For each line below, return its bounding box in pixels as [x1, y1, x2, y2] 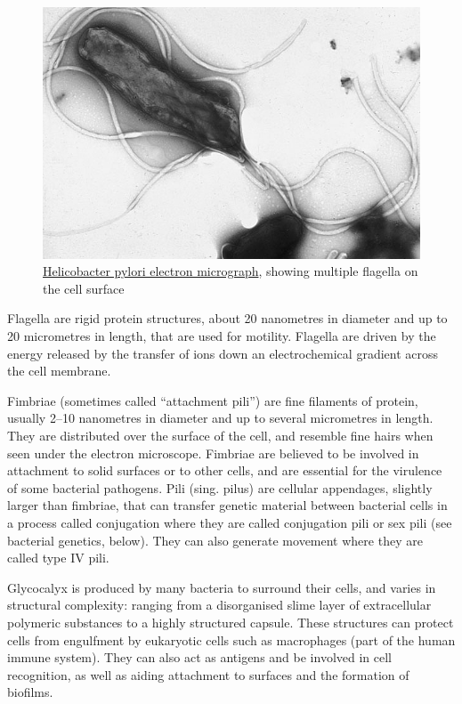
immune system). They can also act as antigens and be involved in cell [7, 648, 392, 667]
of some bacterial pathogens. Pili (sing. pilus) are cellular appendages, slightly [7, 478, 433, 497]
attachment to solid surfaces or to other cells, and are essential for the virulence [7, 461, 442, 480]
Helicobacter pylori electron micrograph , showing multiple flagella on [43, 262, 418, 280]
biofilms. [7, 683, 53, 701]
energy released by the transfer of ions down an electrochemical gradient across [7, 344, 439, 362]
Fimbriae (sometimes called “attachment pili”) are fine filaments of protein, [7, 391, 418, 409]
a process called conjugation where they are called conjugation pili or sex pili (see [7, 513, 452, 531]
